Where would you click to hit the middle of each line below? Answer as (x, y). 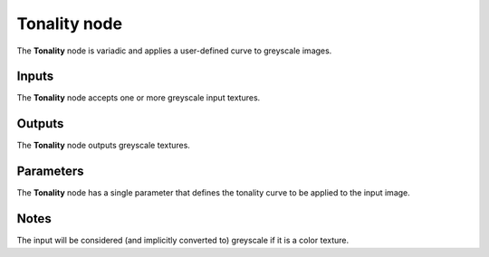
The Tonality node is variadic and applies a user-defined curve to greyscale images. (174, 51)
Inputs (35, 76)
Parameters (50, 171)
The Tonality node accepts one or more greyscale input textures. (139, 98)
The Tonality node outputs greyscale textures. (103, 146)
